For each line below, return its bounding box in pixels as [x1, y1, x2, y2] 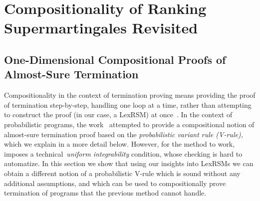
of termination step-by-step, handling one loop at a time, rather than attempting [4, 99, 252, 110]
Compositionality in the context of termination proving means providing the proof [4, 90, 256, 100]
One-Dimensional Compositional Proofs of [4, 51, 226, 67]
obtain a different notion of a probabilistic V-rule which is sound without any [4, 168, 241, 178]
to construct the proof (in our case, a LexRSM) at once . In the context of [4, 109, 233, 120]
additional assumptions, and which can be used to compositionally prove [4, 178, 226, 188]
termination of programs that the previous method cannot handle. [4, 188, 207, 198]
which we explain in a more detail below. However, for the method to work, [4, 139, 235, 149]
